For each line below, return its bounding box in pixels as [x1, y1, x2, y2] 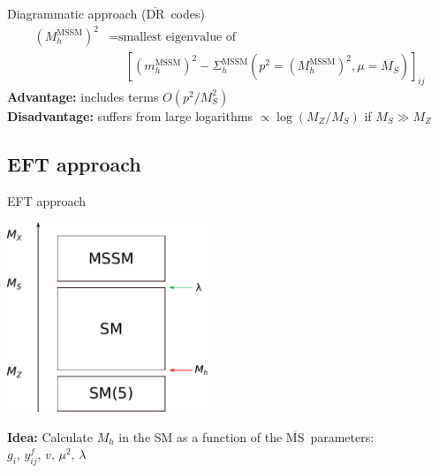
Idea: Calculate [7, 427, 93, 446]
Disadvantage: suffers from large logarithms [7, 106, 253, 125]
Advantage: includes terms [7, 87, 159, 105]
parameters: [310, 427, 375, 446]
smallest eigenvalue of [118, 31, 237, 44]
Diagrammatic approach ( [7, 4, 147, 22]
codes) [170, 4, 205, 22]
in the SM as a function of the [118, 427, 283, 446]
